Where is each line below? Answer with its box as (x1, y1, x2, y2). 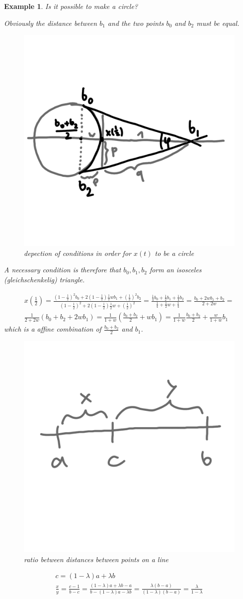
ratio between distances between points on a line (24, 554, 169, 564)
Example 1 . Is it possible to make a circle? (4, 1, 138, 11)
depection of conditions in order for (24, 247, 131, 258)
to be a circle (155, 247, 194, 258)
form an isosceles (149, 264, 202, 275)
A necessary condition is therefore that (4, 264, 121, 275)
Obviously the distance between (4, 17, 97, 28)
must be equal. (196, 17, 240, 28)
